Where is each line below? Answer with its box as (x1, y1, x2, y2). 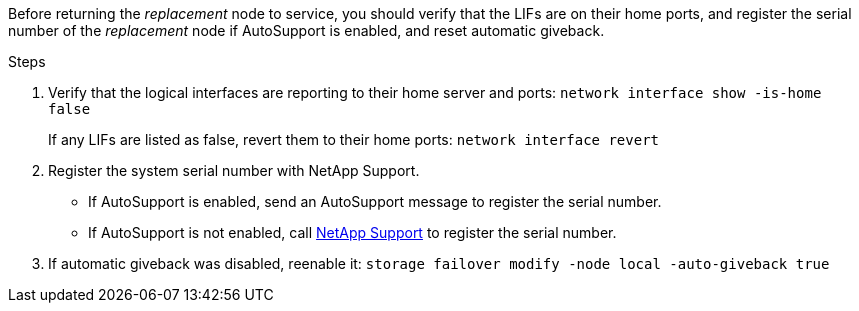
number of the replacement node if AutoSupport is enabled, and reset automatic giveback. (8, 22, 605, 39)
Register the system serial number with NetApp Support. (48, 162, 420, 179)
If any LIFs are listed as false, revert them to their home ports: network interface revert (48, 131, 659, 148)
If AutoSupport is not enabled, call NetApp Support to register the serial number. (88, 224, 617, 241)
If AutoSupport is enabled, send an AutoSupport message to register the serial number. (88, 193, 662, 210)
